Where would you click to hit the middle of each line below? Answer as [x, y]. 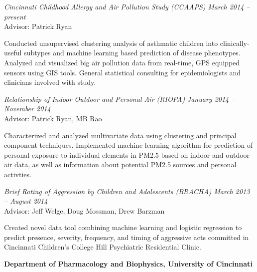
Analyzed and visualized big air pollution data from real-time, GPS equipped [122, 62]
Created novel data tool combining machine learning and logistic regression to [123, 227]
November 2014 [27, 109]
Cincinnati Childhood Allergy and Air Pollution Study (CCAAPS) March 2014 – [127, 6]
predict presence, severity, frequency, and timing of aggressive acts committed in [127, 237]
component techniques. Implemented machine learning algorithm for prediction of [128, 145]
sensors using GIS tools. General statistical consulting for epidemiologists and [123, 72]
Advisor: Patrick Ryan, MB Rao [53, 118]
